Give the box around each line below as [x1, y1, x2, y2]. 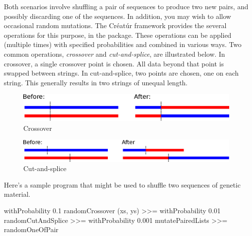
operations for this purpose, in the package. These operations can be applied [4, 30, 232, 40]
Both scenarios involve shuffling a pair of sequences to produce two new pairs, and [4, 1, 249, 11]
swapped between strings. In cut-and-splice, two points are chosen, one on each [4, 68, 239, 78]
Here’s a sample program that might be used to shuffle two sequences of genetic [4, 179, 241, 189]
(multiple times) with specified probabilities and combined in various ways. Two [4, 39, 242, 49]
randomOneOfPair [4, 224, 59, 235]
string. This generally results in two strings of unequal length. [4, 77, 188, 87]
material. [4, 189, 31, 199]
